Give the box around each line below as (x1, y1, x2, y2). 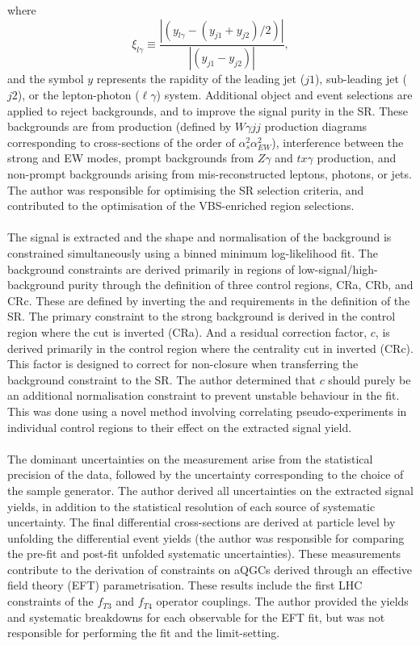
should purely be (328, 371, 411, 388)
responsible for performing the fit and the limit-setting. (7, 624, 280, 641)
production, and (317, 149, 397, 166)
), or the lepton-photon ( (17, 86, 140, 103)
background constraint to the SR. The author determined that (7, 371, 316, 388)
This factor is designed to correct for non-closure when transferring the (7, 355, 359, 372)
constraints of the (7, 593, 94, 610)
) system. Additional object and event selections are (156, 86, 413, 103)
